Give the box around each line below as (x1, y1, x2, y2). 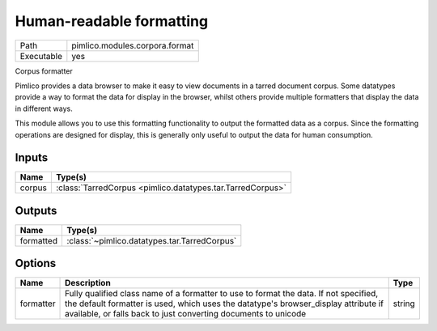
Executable (19, 50, 62, 62)
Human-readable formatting (15, 12, 209, 30)
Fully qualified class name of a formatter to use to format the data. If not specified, (65, 288, 379, 299)
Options (15, 257, 57, 270)
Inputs (15, 151, 49, 165)
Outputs (15, 203, 57, 218)
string (392, 298, 416, 309)
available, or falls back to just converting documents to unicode (65, 308, 307, 320)
